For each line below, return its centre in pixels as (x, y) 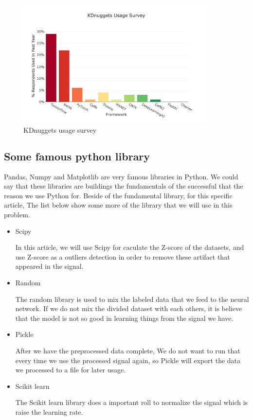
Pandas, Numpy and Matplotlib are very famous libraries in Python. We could (121, 176)
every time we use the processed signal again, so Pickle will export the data (128, 360)
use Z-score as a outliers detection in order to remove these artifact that (123, 256)
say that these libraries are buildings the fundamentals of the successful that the (124, 186)
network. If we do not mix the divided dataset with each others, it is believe (129, 308)
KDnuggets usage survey (60, 130)
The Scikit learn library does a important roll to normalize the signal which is (132, 402)
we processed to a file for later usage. (71, 370)
